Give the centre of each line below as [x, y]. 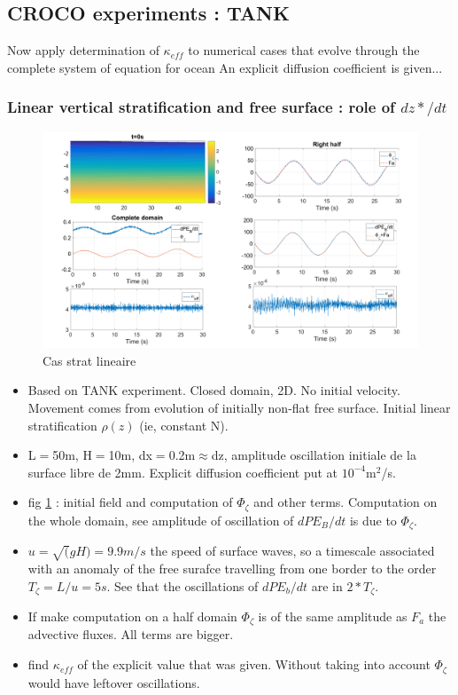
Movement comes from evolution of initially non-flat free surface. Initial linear [239, 407]
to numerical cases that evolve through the [304, 50]
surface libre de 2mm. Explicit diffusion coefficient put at [183, 472]
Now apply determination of [83, 50]
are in [327, 585]
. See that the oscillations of [182, 585]
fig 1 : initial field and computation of [130, 502]
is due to [373, 520]
